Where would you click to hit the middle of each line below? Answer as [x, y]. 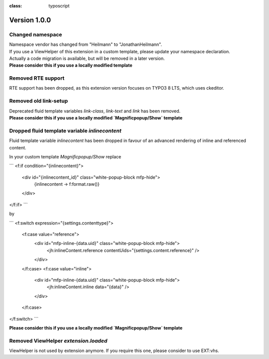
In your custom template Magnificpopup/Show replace [65, 156]
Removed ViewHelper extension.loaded [58, 341]
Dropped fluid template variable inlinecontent [65, 130]
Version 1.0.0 [30, 20]
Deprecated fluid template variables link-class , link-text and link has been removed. [95, 111]
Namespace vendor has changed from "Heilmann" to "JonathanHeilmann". [85, 44]
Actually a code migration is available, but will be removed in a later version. [87, 58]
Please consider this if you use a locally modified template [71, 65]
